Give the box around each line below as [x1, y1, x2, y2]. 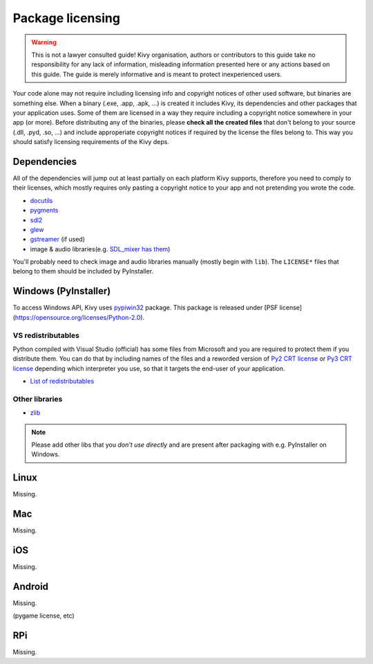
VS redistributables [12, 330, 79, 340]
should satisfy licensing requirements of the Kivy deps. [12, 138, 169, 146]
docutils [30, 196, 53, 204]
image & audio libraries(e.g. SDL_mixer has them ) [30, 244, 171, 253]
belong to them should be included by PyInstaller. [12, 267, 154, 276]
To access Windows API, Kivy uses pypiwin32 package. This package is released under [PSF [12, 303, 278, 312]
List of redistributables [30, 377, 95, 386]
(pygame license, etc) [12, 611, 75, 620]
